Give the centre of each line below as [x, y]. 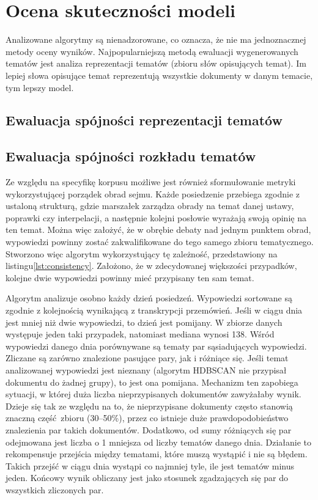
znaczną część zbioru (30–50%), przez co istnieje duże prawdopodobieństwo [147, 418]
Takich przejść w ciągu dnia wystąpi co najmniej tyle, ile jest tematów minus [150, 465]
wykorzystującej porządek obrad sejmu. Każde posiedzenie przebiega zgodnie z [153, 193]
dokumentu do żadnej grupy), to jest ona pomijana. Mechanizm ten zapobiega [152, 382]
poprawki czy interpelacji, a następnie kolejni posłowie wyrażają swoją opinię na [156, 217]
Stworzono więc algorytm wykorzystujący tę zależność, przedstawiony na [142, 253]
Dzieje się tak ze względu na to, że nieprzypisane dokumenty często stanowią [149, 406]
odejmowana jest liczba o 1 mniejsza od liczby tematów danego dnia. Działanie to [159, 442]
